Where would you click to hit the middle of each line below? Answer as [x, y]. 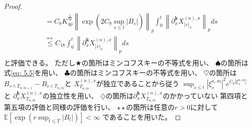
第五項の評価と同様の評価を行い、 [59, 107]
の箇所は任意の [150, 107]
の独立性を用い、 [70, 95]
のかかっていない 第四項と [205, 95]
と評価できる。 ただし [40, 63]
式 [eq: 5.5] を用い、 [33, 72]
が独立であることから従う [138, 83]
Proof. [13, 6]
